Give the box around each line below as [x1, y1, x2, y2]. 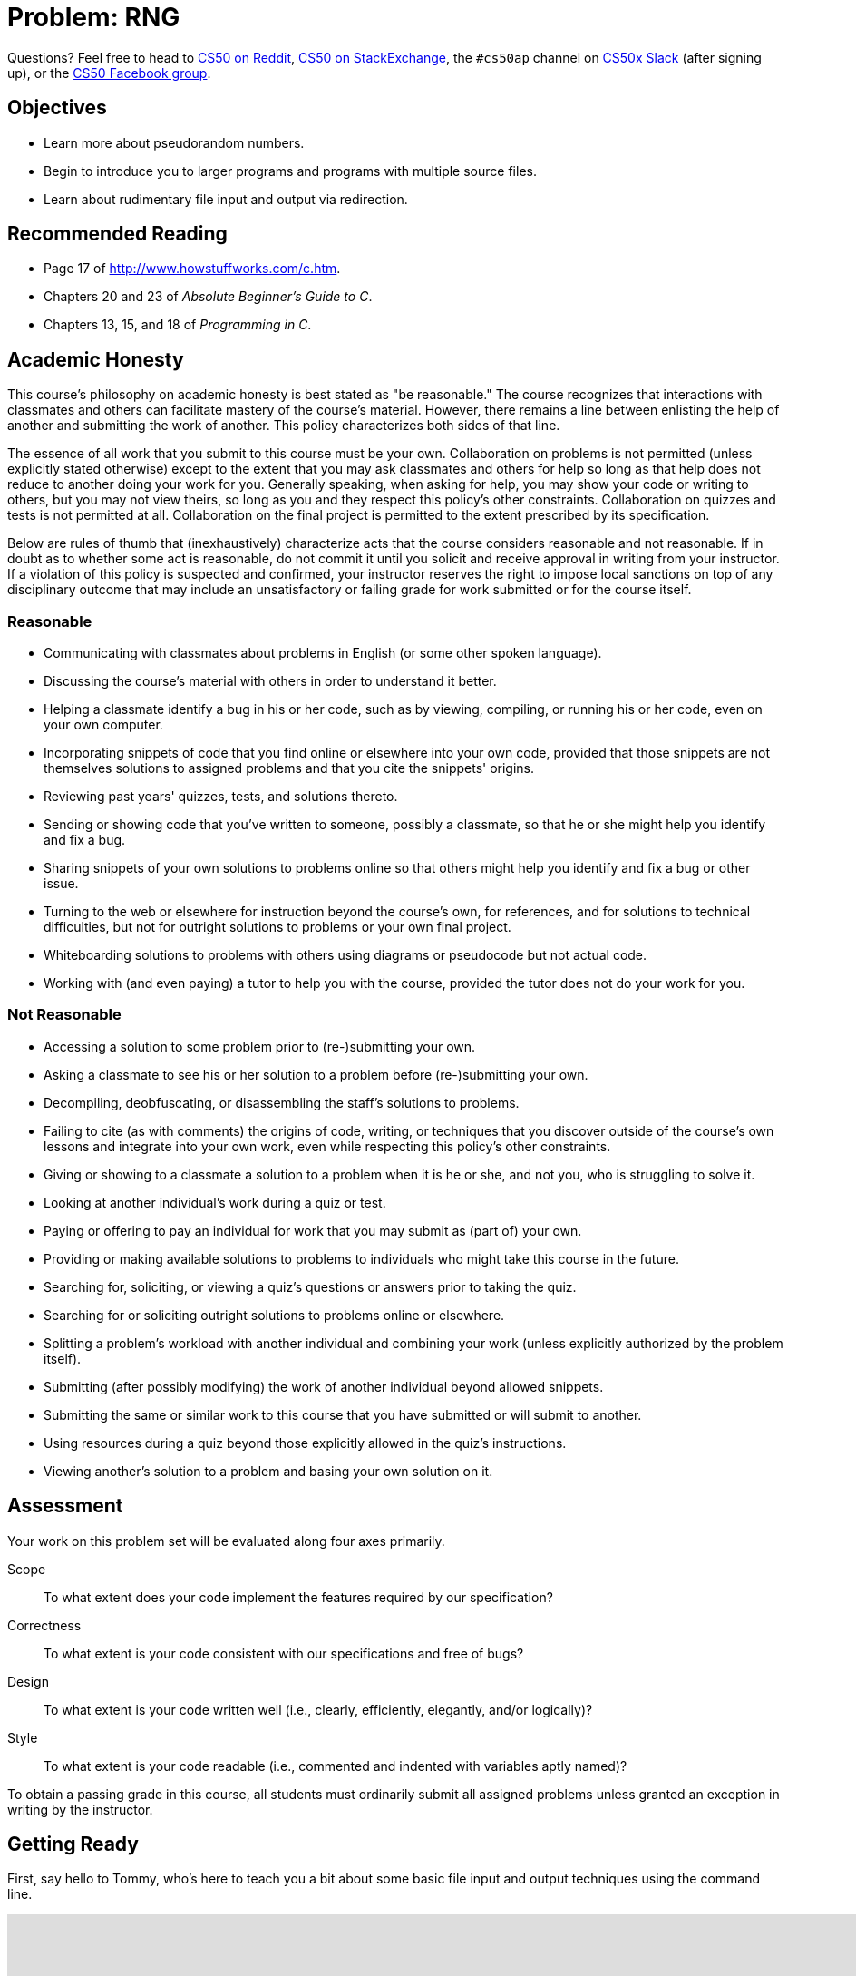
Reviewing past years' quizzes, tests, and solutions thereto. [44, 788, 398, 805]
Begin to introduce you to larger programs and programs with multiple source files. [44, 162, 537, 179]
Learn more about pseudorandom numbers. [44, 134, 305, 151]
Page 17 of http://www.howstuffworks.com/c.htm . [44, 260, 341, 277]
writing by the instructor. [7, 1801, 153, 1817]
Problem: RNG [7, 2, 180, 33]
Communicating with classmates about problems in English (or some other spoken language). [44, 645, 602, 661]
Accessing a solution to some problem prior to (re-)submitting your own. [44, 1038, 476, 1054]
